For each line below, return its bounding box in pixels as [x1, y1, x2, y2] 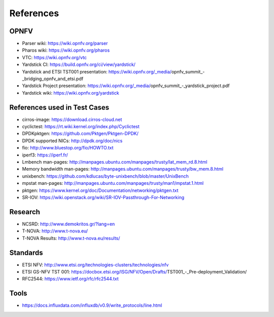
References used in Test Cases [9, 103, 110, 111]
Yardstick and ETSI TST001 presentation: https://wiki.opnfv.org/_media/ [22, 68, 172, 74]
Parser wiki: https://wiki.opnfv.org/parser [22, 41, 108, 47]
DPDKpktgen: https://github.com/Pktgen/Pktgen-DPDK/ [22, 131, 139, 137]
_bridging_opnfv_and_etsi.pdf [22, 76, 84, 82]
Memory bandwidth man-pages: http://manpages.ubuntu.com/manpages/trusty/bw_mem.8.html [22, 166, 223, 172]
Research [9, 208, 41, 216]
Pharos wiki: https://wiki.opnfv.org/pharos [22, 47, 110, 53]
